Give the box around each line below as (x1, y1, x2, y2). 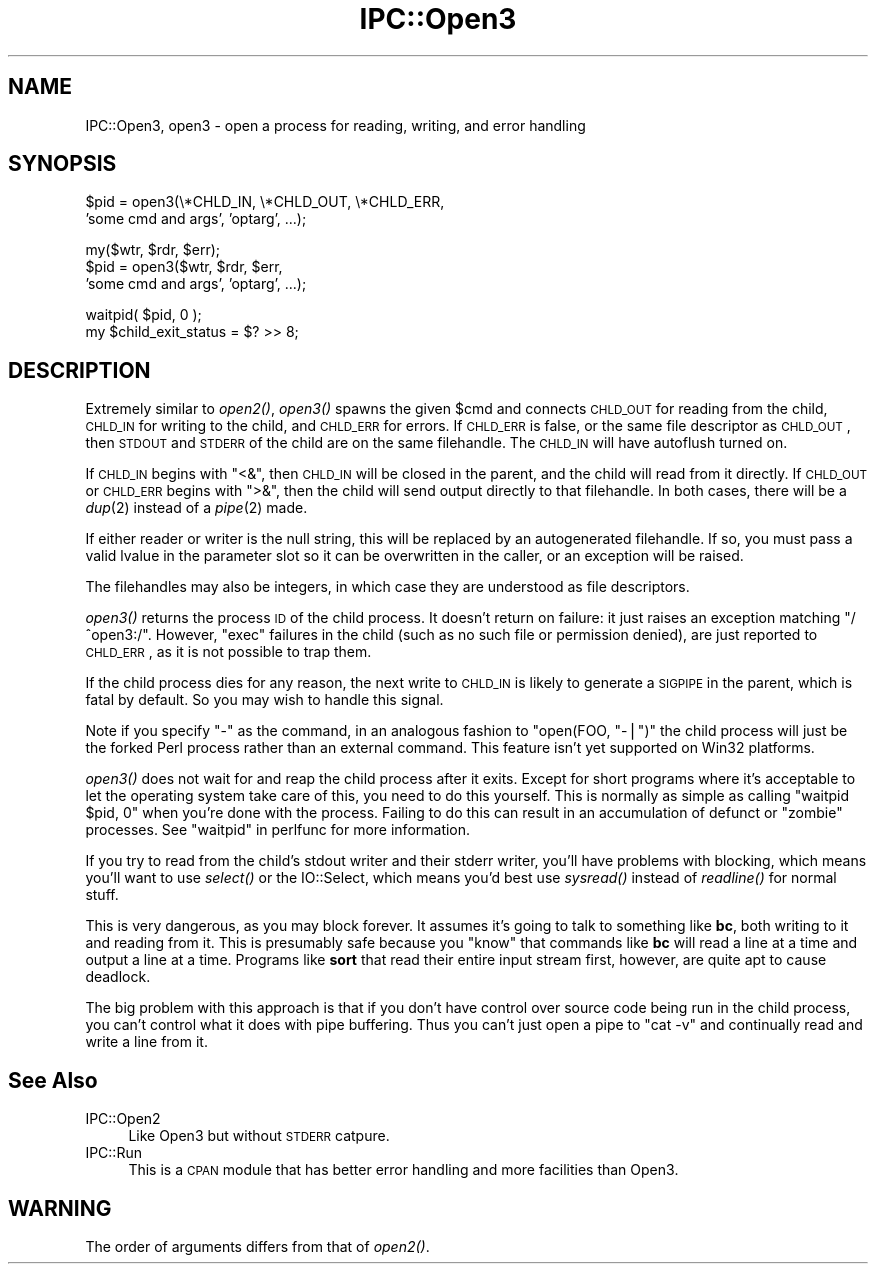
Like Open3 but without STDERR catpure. (128, 1127, 390, 1145)
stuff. (85, 886, 119, 904)
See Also (8, 1067, 98, 1093)
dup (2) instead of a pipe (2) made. (85, 499, 308, 517)
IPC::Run (85, 1144, 142, 1162)
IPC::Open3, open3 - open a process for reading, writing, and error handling (85, 116, 586, 134)
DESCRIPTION (8, 357, 151, 383)
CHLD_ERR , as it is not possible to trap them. (85, 643, 372, 661)
